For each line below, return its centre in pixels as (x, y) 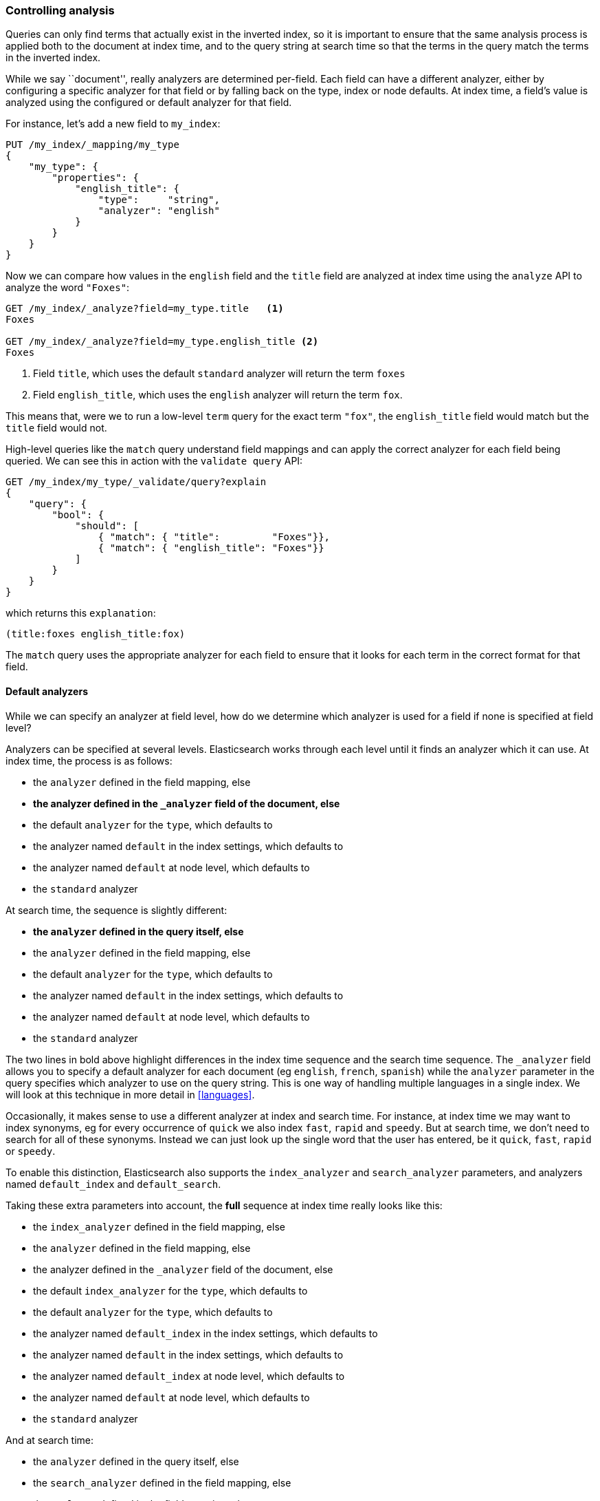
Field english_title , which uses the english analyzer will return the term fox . (218, 395)
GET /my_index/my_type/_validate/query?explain (136, 482)
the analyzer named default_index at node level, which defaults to (189, 1376)
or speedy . (31, 1151)
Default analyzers (47, 691)
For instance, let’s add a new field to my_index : (113, 124)
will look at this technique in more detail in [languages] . (130, 1094)
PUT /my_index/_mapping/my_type (92, 145)
